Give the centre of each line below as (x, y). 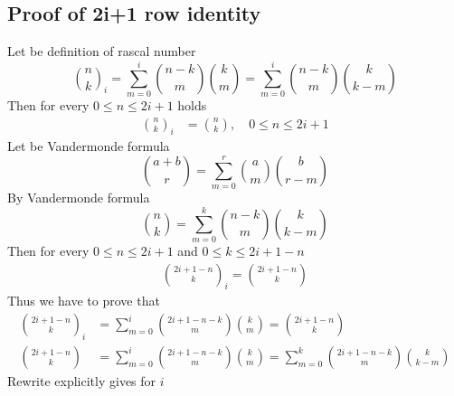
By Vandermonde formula (79, 198)
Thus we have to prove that (84, 301)
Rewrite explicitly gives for (82, 380)
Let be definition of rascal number (102, 51)
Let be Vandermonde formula (89, 146)
